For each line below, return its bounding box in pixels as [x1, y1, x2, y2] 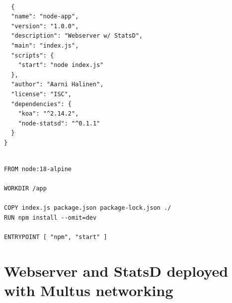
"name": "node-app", [11, 13, 79, 20]
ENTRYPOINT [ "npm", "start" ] [4, 234, 107, 241]
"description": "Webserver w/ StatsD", [11, 32, 143, 40]
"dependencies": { [11, 100, 72, 108]
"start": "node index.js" [18, 61, 104, 69]
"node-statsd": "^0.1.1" [18, 120, 100, 127]
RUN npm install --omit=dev [4, 214, 97, 222]
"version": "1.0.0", [11, 22, 79, 30]
